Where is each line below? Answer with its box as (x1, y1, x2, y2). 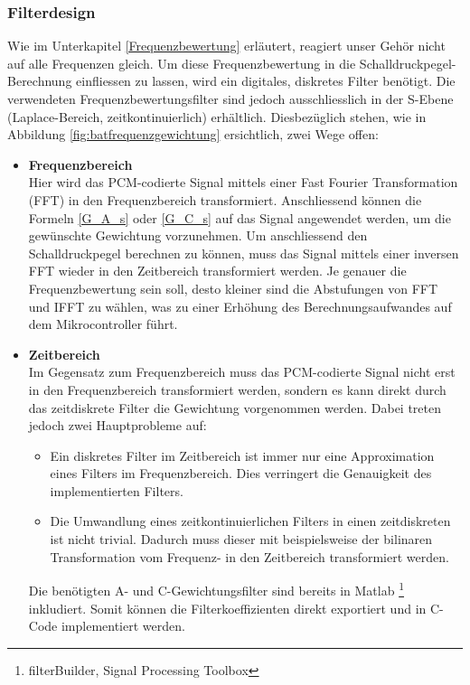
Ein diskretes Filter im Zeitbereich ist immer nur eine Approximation (50, 446, 435, 464)
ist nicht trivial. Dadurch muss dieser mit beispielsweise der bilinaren (50, 530, 433, 549)
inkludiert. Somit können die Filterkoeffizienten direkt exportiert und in (28, 598, 427, 617)
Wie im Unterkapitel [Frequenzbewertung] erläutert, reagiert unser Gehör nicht (7, 36, 446, 55)
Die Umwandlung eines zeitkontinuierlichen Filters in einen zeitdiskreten (50, 511, 451, 530)
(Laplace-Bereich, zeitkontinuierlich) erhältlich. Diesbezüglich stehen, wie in (7, 107, 427, 126)
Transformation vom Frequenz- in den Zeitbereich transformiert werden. (50, 547, 449, 566)
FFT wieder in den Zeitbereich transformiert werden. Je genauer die (28, 261, 407, 280)
